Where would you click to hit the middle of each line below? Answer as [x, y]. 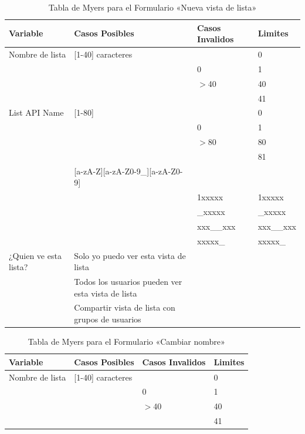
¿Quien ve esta [35, 255]
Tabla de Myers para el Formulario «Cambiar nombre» [126, 342]
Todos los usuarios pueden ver [128, 282]
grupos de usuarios [108, 319]
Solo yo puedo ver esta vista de [130, 255]
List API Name [36, 112]
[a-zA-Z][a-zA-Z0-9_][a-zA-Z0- [128, 171]
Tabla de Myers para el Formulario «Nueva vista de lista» [152, 7]
